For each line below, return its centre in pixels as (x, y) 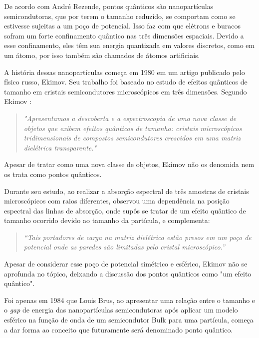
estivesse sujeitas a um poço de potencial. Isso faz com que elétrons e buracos (122, 26)
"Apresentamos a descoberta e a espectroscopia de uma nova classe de (130, 118)
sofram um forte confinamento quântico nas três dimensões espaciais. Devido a (124, 35)
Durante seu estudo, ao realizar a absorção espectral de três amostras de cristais (127, 191)
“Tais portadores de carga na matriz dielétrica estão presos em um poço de (137, 237)
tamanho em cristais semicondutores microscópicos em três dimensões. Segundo (126, 91)
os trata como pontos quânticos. (53, 174)
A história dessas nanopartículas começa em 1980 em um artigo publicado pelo (125, 72)
